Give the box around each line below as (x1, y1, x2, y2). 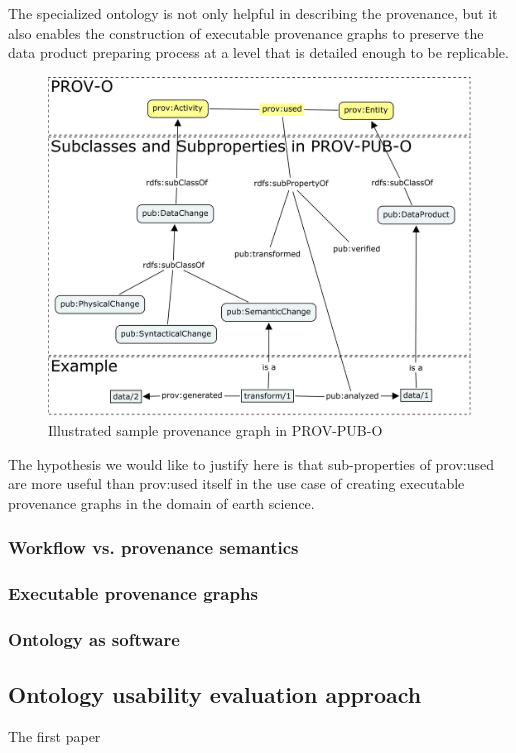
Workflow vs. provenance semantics (8, 535, 299, 560)
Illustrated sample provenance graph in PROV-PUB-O (48, 419, 383, 440)
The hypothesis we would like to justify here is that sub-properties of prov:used (8, 453, 495, 474)
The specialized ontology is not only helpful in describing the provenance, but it (8, 3, 498, 23)
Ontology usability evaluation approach (8, 679, 422, 710)
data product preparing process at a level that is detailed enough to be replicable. (8, 42, 509, 63)
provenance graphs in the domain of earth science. (8, 492, 315, 513)
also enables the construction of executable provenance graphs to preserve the (8, 22, 484, 43)
